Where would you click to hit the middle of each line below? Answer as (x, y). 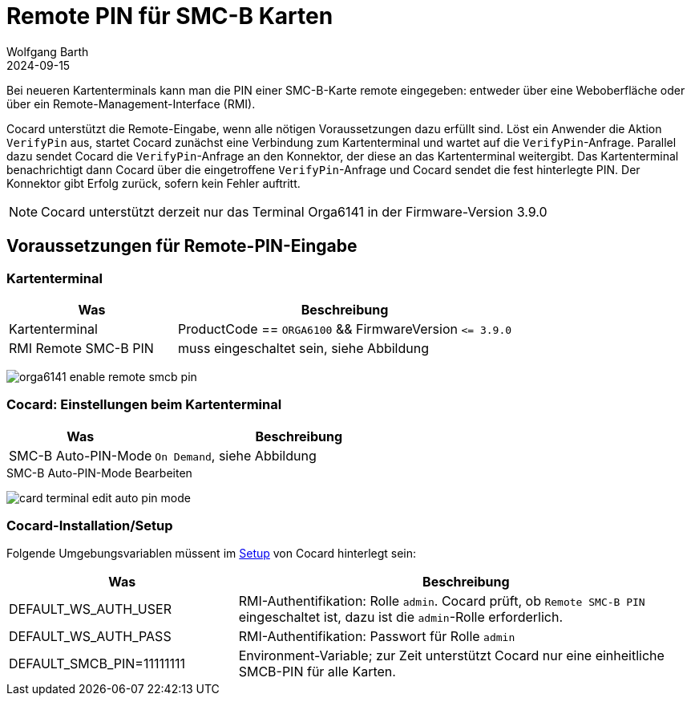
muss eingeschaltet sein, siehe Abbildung (304, 348)
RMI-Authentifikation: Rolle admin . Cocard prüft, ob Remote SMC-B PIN (442, 601)
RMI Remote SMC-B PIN (81, 348)
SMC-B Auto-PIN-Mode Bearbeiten (99, 473)
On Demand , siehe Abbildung (236, 455)
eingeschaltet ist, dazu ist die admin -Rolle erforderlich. (401, 617)
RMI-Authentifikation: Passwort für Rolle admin (377, 637)
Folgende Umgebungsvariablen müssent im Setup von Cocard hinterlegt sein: (212, 554)
